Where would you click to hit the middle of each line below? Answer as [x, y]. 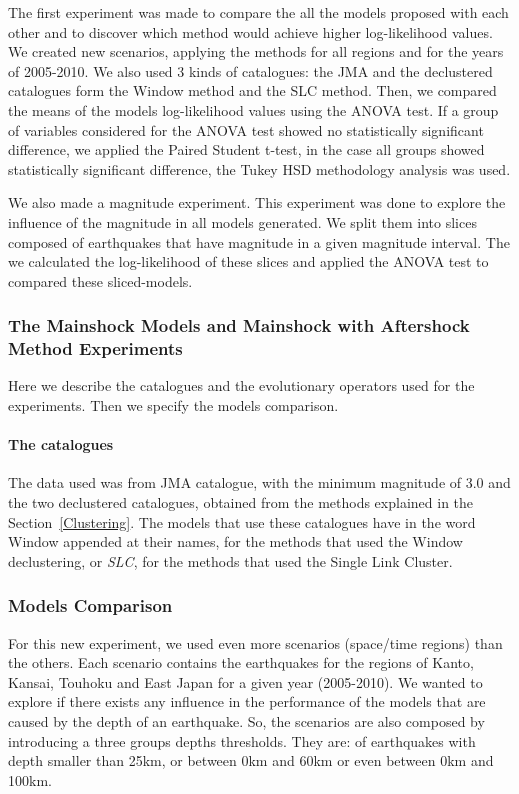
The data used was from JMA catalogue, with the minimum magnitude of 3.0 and [259, 482]
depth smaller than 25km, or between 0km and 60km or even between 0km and [251, 760]
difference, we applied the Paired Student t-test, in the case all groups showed [246, 149]
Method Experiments [95, 348]
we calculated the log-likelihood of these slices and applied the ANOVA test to [248, 261]
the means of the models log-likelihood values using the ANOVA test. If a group [253, 109]
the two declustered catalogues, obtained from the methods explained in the [241, 502]
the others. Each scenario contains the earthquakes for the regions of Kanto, [241, 662]
